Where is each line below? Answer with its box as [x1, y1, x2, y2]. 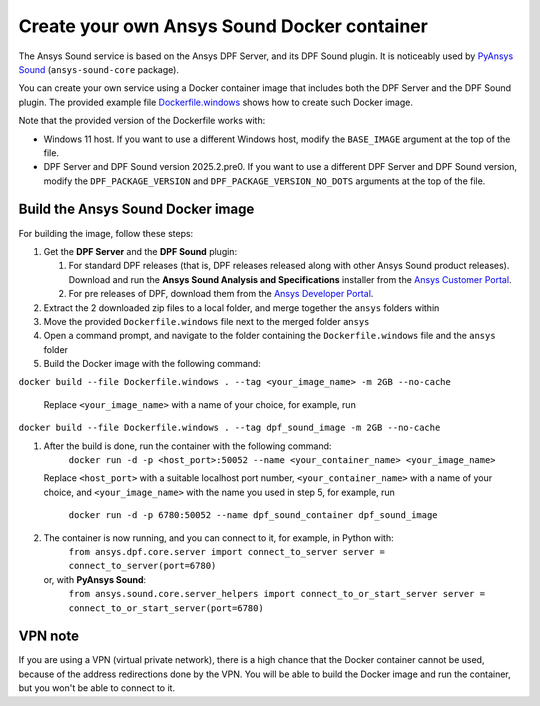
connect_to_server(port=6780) [68, 560, 217, 572]
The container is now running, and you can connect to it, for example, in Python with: [43, 531, 394, 544]
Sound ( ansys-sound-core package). [18, 63, 180, 75]
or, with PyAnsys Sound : [43, 573, 147, 585]
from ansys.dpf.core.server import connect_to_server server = [68, 546, 385, 557]
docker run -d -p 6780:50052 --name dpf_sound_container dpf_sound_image [68, 510, 439, 521]
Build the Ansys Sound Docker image [18, 201, 255, 218]
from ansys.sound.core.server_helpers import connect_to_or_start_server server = [68, 588, 485, 600]
